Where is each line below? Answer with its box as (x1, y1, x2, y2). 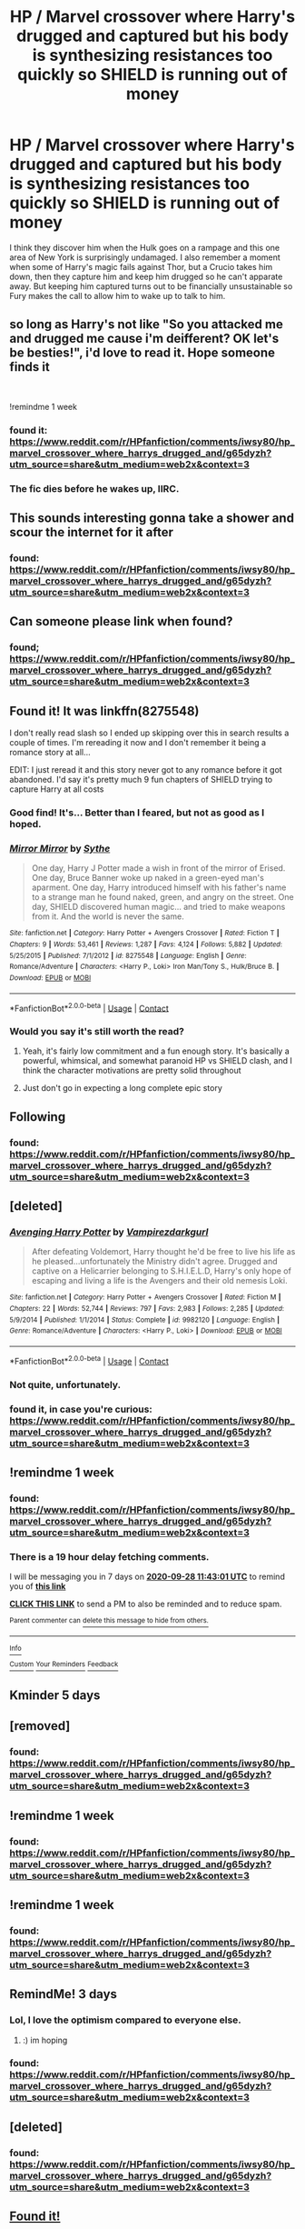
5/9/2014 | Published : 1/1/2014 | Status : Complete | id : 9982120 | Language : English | (9, 1315, 280, 1324)
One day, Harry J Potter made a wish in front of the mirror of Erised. (31, 863, 286, 874)
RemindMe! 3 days (9, 1986, 118, 2002)
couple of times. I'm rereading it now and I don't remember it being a (9, 737, 266, 748)
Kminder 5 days (9, 1687, 101, 1703)
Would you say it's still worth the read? (9, 1025, 184, 1038)
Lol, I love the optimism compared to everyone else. (9, 2014, 242, 2026)
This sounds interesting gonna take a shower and (9, 510, 295, 525)
